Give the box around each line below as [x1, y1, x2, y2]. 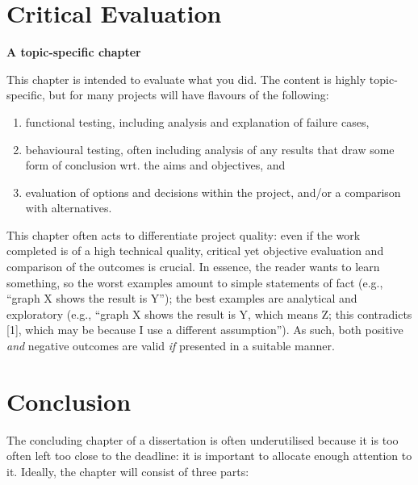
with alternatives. [25, 199, 112, 216]
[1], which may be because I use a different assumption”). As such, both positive [6, 321, 403, 338]
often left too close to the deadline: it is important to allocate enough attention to [6, 447, 412, 464]
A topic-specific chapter [6, 44, 141, 61]
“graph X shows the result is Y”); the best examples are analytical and [6, 290, 357, 307]
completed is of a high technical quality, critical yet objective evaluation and [6, 242, 384, 259]
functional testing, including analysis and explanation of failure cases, [25, 113, 370, 130]
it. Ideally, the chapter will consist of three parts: [6, 462, 249, 479]
